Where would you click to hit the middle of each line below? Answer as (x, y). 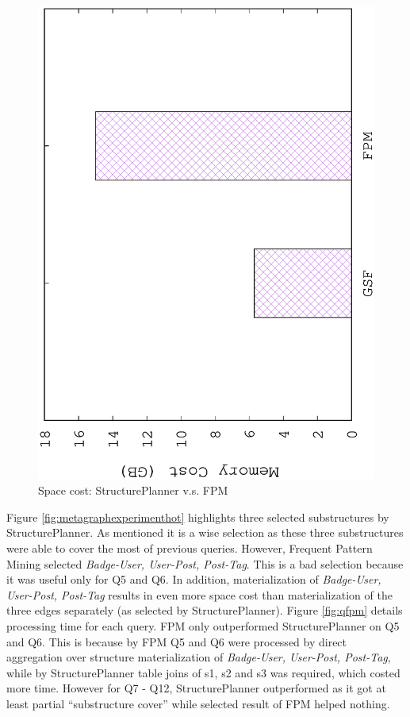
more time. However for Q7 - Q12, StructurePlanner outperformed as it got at (196, 688)
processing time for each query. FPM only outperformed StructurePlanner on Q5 (203, 625)
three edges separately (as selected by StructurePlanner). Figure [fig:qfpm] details (205, 610)
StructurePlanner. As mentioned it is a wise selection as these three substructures (205, 532)
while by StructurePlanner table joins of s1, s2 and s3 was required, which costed (203, 672)
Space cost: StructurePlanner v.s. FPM (133, 490)
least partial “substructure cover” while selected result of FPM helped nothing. (198, 703)
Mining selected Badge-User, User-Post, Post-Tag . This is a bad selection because (205, 563)
